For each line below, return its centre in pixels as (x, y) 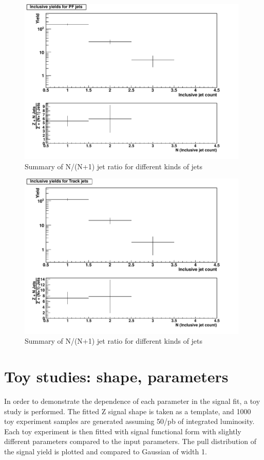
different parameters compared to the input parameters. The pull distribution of (130, 441)
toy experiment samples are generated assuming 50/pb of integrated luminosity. (129, 421)
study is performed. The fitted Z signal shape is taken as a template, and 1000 (128, 411)
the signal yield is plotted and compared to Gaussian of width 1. (106, 451)
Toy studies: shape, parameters (116, 376)
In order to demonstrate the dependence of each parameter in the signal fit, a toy (132, 401)
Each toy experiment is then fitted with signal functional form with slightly (123, 431)
